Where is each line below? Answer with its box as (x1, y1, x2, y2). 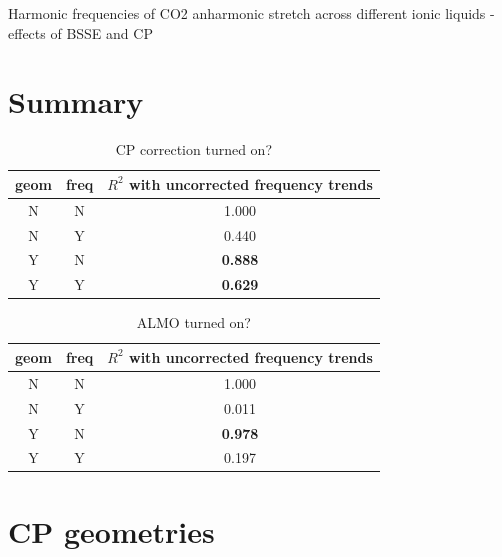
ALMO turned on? (136, 312, 251, 333)
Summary (8, 81, 144, 122)
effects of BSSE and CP (8, 22, 153, 43)
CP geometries (8, 510, 215, 551)
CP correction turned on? (115, 139, 273, 160)
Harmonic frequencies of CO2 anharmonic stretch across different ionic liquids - (8, 3, 495, 23)
